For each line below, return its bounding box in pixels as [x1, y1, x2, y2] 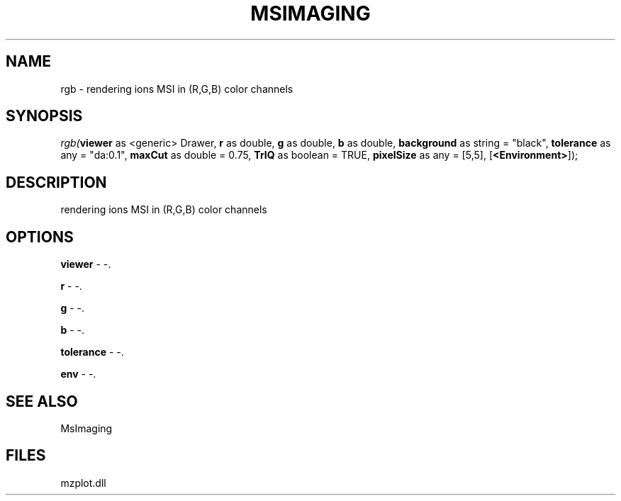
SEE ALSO [6, 392, 78, 410]
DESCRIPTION [6, 173, 107, 191]
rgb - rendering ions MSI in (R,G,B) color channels [60, 82, 293, 95]
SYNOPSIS [6, 107, 83, 125]
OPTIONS [6, 227, 74, 246]
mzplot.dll [60, 476, 106, 489]
